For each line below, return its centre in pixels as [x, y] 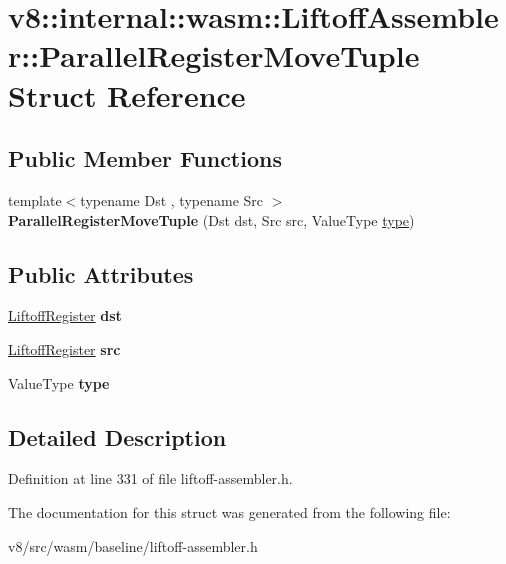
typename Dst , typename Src [172, 199]
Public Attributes [101, 273]
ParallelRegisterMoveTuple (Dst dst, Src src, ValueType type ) [211, 219]
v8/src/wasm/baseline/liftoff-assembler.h [133, 545]
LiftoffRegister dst [65, 315]
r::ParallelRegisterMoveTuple [214, 55]
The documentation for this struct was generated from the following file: [229, 511]
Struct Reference [127, 94]
